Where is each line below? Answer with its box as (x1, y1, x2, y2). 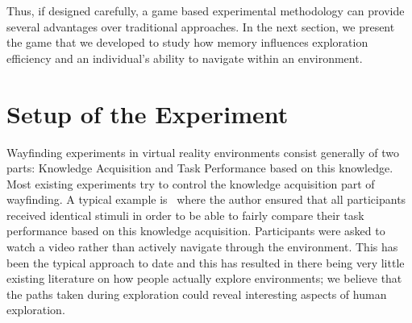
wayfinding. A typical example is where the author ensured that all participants (6, 191, 406, 208)
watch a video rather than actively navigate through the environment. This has (6, 238, 398, 255)
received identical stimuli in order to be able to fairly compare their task (6, 206, 364, 223)
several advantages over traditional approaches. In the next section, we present (6, 18, 395, 35)
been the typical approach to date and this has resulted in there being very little (6, 254, 405, 271)
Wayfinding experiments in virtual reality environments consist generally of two (6, 143, 400, 160)
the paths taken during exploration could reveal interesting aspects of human (6, 285, 387, 302)
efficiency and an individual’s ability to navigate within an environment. (6, 49, 363, 66)
